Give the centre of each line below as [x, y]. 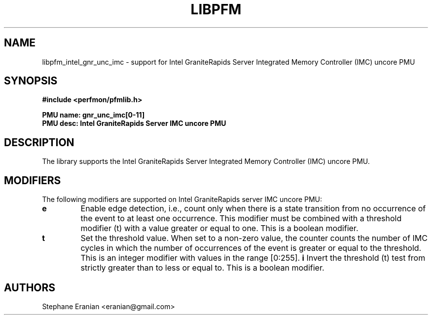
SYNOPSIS [31, 81]
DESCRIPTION [39, 142]
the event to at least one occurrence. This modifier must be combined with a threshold [241, 219]
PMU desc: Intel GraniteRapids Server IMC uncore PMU [134, 123]
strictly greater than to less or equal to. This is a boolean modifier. [202, 268]
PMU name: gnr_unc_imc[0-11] [93, 115]
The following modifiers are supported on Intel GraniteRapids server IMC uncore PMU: [182, 199]
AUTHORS [30, 287]
